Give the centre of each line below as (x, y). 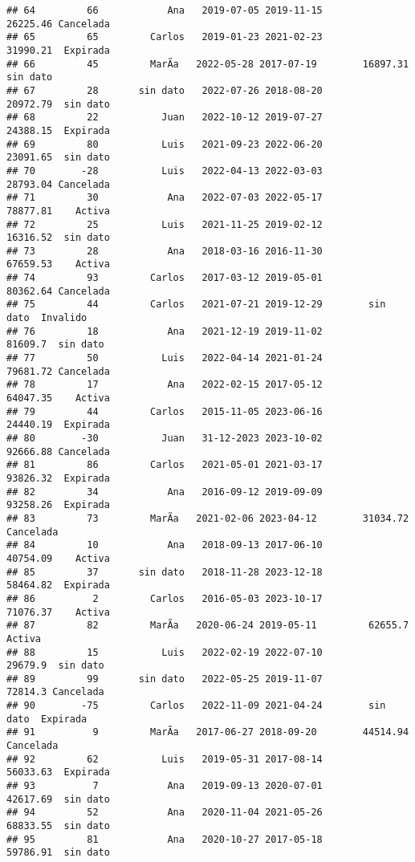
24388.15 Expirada (58, 130)
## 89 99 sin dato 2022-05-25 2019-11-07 (165, 679)
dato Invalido (47, 318)
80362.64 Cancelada (58, 291)
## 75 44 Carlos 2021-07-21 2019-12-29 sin (196, 305)
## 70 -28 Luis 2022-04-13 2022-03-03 (165, 171)
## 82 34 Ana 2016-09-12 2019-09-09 (165, 492)
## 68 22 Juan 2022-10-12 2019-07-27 (165, 118)
